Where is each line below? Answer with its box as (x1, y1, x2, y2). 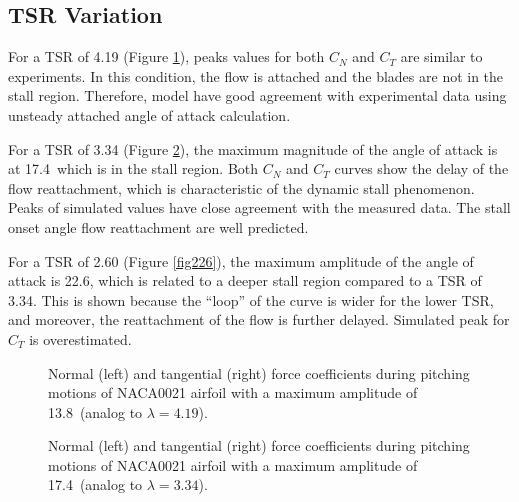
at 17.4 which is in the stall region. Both (8, 158, 259, 179)
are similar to (400, 46, 483, 67)
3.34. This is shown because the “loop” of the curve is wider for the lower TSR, (8, 289, 494, 310)
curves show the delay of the (334, 158, 509, 179)
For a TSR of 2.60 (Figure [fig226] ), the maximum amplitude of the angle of (8, 250, 474, 271)
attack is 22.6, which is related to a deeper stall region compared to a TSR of (8, 270, 482, 291)
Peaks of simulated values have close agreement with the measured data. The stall (8, 197, 511, 218)
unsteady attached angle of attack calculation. (8, 104, 291, 125)
